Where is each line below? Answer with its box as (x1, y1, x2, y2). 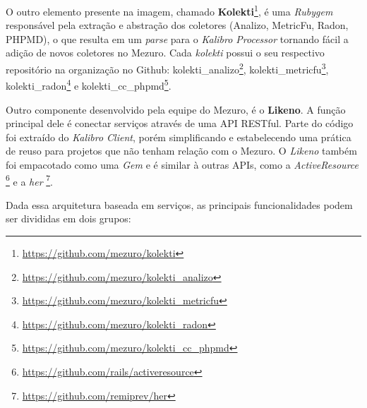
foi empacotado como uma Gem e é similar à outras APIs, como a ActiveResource (6, 157, 359, 172)
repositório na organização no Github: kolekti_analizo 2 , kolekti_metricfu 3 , (6, 60, 329, 76)
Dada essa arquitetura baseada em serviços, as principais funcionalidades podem (6, 197, 353, 212)
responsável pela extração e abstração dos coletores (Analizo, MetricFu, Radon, (6, 18, 349, 32)
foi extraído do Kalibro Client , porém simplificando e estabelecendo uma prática (6, 129, 351, 144)
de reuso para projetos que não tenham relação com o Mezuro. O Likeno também (6, 143, 357, 158)
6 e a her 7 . (6, 172, 53, 188)
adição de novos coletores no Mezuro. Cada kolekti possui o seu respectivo (6, 45, 325, 60)
